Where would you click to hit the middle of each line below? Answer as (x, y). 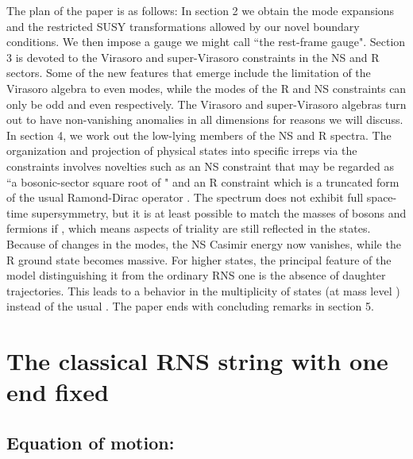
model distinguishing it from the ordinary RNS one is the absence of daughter (196, 275)
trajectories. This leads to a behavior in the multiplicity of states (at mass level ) (203, 290)
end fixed (58, 392)
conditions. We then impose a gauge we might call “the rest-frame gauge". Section (206, 42)
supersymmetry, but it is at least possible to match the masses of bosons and (219, 212)
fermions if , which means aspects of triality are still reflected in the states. (189, 228)
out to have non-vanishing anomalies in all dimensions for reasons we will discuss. (205, 120)
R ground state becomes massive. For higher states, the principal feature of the (199, 259)
